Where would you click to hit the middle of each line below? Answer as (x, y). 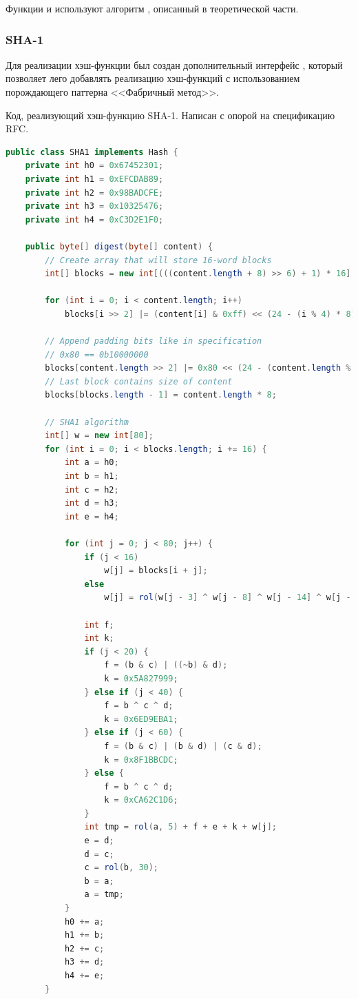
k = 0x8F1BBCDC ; (141, 760)
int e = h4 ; (92, 516)
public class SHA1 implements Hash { (92, 152)
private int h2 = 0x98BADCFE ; (94, 193)
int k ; (99, 638)
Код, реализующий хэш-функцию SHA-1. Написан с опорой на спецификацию (170, 115)
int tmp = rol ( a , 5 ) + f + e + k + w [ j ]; (180, 827)
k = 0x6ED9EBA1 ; (141, 719)
